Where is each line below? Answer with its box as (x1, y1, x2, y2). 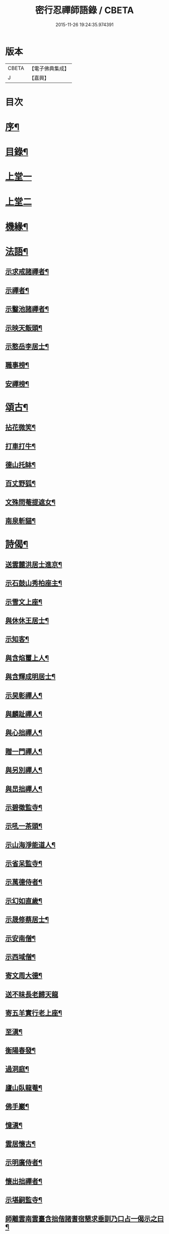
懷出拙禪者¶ (5, 1177, 43, 1186)
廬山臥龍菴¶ (5, 1083, 43, 1092)
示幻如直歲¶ (5, 897, 43, 905)
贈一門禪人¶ (5, 747, 43, 756)
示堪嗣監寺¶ (5, 1196, 43, 1204)
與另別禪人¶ (5, 766, 43, 774)
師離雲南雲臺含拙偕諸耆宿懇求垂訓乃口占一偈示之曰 (5, 1214, 164, 1223)
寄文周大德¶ (5, 971, 43, 980)
